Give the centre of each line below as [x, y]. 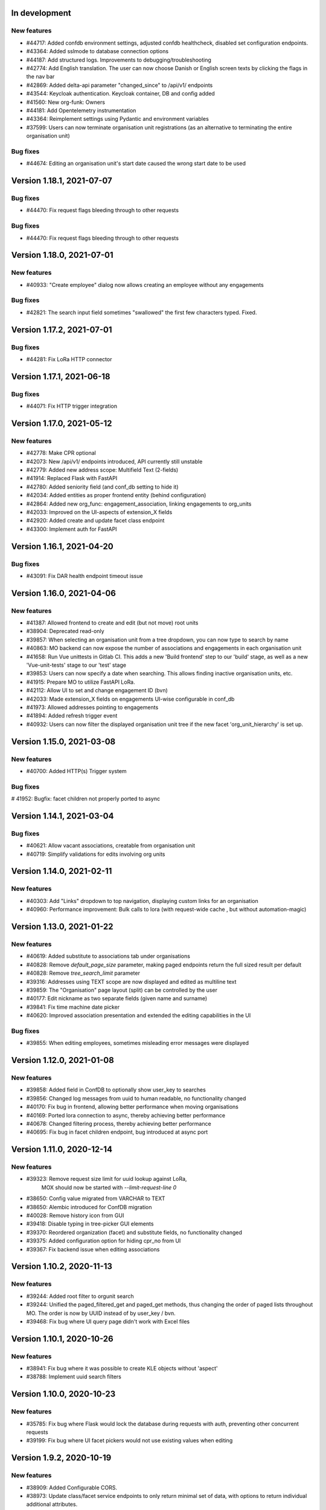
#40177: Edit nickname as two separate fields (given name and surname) [117, 998]
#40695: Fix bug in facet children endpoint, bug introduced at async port [117, 1132]
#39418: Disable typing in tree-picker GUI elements [90, 1224]
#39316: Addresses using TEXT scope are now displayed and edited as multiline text [131, 981]
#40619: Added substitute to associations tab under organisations [108, 956]
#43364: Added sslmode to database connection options [97, 51]
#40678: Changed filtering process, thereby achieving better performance [119, 1123]
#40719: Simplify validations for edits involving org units [96, 854]
